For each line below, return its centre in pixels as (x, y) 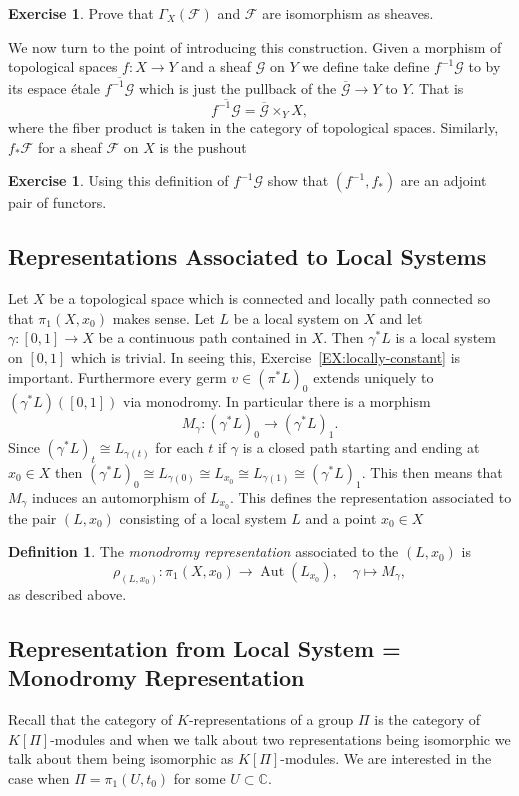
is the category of (427, 718)
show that (298, 180)
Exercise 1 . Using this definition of (118, 180)
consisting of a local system (203, 517)
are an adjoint (443, 180)
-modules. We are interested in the (386, 758)
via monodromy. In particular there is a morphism (276, 401)
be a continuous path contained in (202, 337)
